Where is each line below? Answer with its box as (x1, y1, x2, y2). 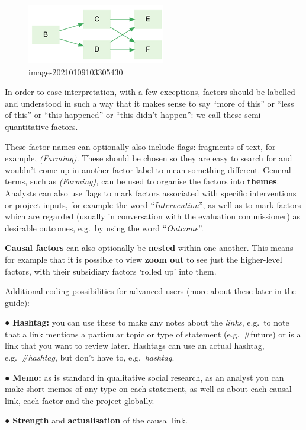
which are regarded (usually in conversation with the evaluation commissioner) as (5, 210, 301, 222)
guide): (5, 296, 30, 308)
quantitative (5, 120, 49, 132)
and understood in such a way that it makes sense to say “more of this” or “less (5, 97, 294, 109)
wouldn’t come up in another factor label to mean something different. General (5, 163, 291, 176)
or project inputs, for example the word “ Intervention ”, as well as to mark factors (5, 198, 301, 211)
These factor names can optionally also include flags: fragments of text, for (5, 140, 276, 152)
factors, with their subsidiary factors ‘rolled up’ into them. (5, 265, 217, 277)
